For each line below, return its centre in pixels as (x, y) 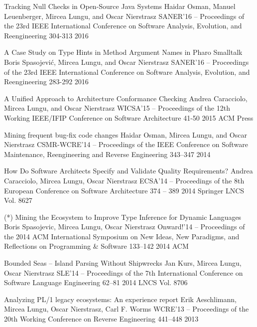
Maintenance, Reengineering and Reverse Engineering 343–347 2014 (107, 154)
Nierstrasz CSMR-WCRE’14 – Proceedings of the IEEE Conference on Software (126, 144)
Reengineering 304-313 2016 (46, 35)
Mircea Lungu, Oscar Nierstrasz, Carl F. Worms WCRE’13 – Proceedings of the (127, 309)
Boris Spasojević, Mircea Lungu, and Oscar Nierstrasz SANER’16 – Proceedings (127, 62)
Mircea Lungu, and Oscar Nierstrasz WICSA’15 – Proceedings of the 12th (117, 108)
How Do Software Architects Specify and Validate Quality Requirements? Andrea (128, 171)
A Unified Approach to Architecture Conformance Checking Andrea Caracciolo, (126, 98)
